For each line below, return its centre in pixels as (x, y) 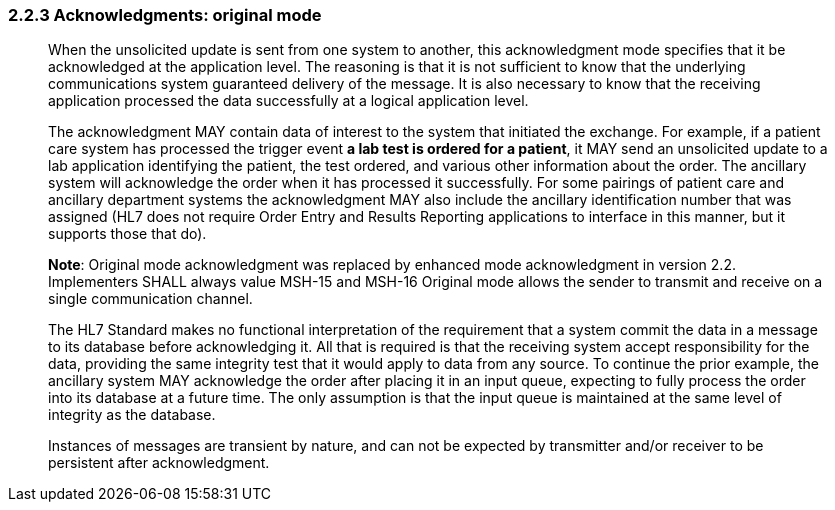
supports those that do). (127, 234)
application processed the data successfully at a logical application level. (288, 101)
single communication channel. (150, 299)
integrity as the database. (132, 415)
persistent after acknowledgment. (159, 463)
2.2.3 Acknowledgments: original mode (165, 15)
